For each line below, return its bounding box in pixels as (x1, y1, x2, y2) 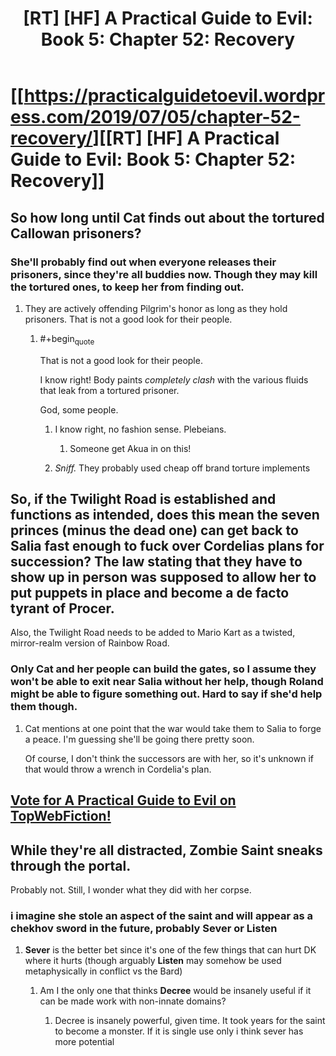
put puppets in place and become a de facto (10, 585, 290, 602)
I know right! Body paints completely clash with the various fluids (39, 373, 309, 386)
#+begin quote (39, 332, 95, 347)
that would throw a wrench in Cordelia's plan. (24, 763, 212, 775)
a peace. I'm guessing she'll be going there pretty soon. (24, 733, 255, 745)
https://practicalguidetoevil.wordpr (23, 85, 326, 107)
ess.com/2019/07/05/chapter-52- (10, 106, 301, 129)
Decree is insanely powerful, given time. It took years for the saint (54, 1015, 326, 1027)
